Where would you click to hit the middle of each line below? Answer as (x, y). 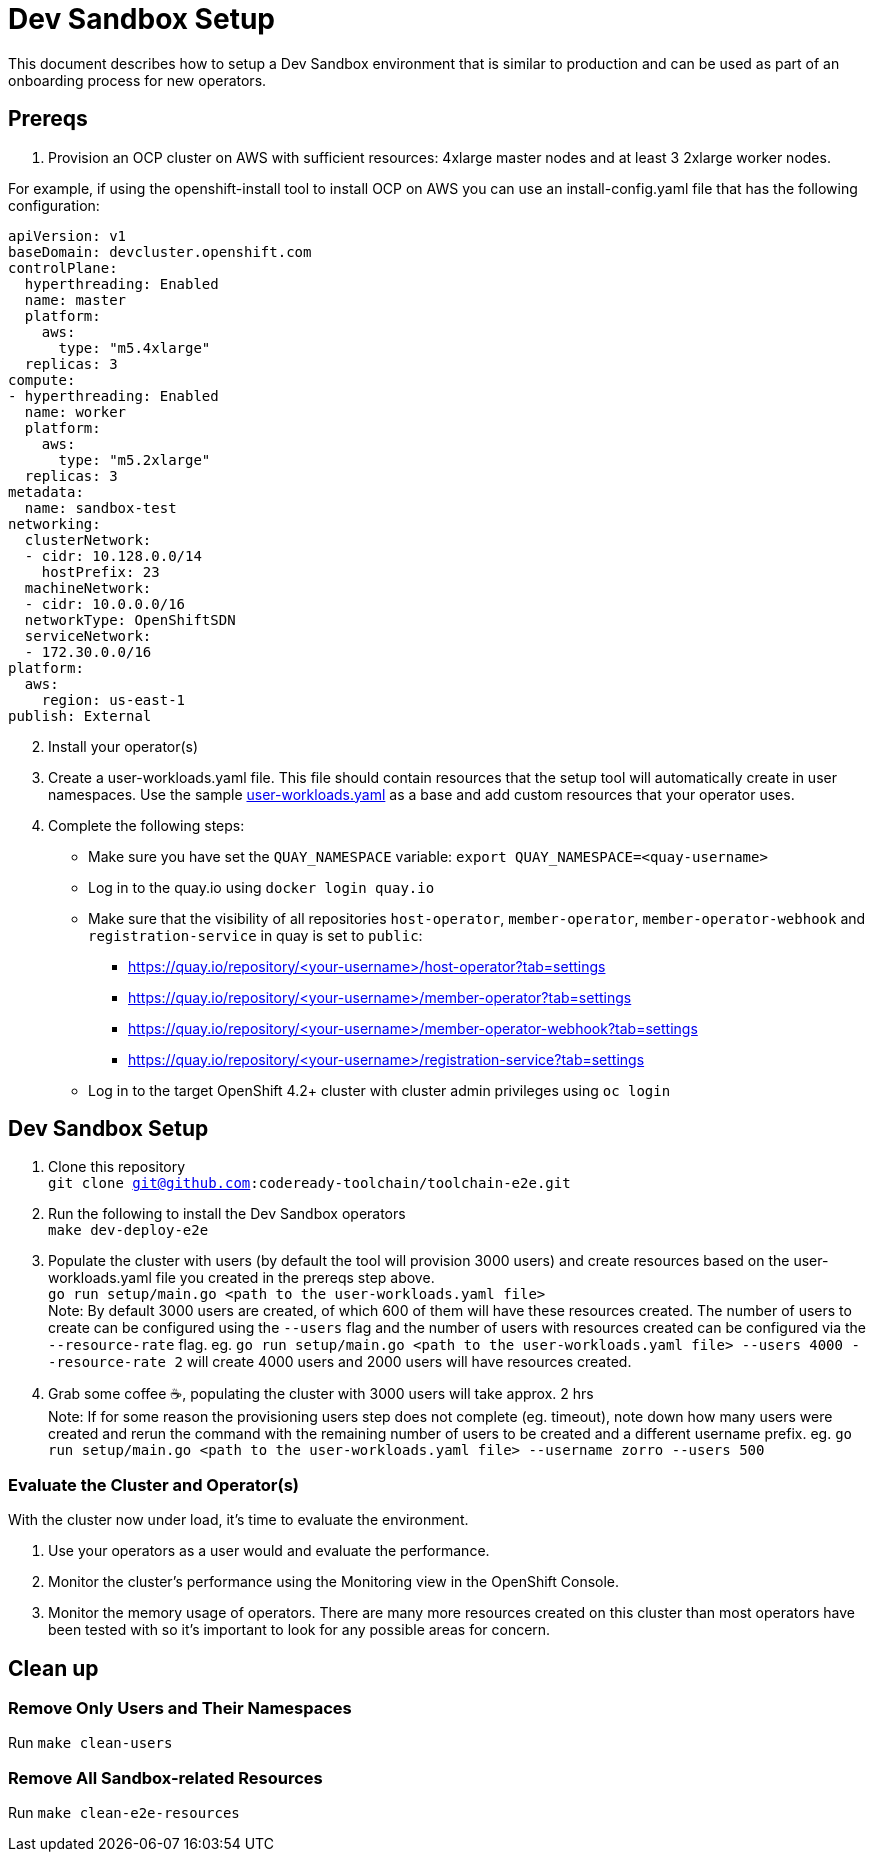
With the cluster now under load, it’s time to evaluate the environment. (238, 1520)
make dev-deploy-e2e (128, 1230)
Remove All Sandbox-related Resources (165, 1777)
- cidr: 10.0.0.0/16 (105, 603)
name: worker (75, 411)
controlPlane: (63, 267)
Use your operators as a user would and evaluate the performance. (269, 1551)
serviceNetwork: (88, 635)
